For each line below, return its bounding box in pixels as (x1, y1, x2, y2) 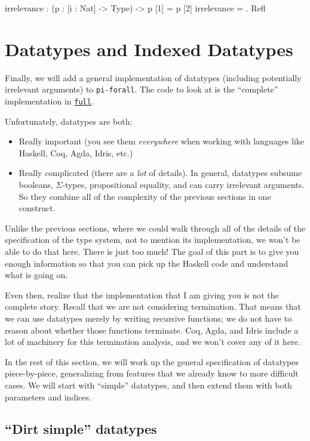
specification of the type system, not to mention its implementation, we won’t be (5, 233, 300, 246)
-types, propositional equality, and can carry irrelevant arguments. (62, 178, 305, 190)
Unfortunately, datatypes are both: (5, 115, 133, 127)
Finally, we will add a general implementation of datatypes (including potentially (5, 71, 302, 84)
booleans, (19, 178, 53, 190)
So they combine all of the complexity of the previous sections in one (19, 190, 271, 202)
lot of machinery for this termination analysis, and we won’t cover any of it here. (5, 335, 300, 348)
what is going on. (5, 269, 68, 281)
